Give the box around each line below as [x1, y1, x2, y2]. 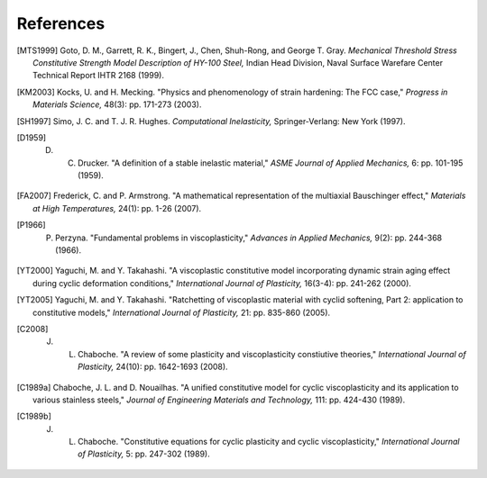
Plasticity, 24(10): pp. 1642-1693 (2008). [78, 361, 229, 373]
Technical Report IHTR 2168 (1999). [32, 70, 164, 81]
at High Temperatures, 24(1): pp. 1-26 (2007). [32, 203, 202, 213]
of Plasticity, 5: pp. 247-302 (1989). [78, 448, 211, 459]
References [16, 14, 106, 33]
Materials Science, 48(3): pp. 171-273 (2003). [32, 99, 202, 110]
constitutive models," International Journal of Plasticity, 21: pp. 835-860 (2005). [32, 307, 331, 318]
